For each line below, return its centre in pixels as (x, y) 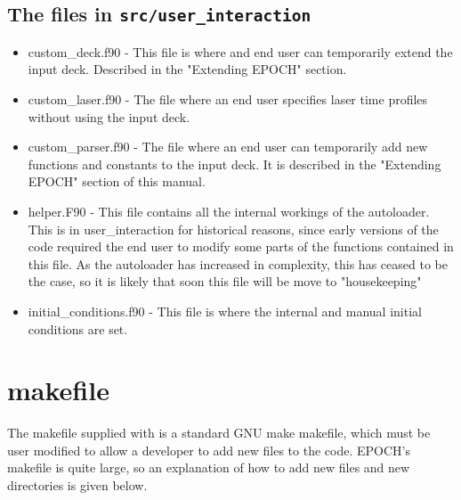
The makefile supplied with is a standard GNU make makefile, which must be (219, 433)
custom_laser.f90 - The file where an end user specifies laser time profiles (228, 98)
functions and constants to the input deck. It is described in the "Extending (235, 164)
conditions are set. (78, 328)
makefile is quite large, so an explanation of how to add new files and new (209, 467)
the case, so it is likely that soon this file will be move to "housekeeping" (225, 281)
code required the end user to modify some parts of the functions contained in (241, 246)
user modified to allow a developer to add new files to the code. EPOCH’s (209, 450)
